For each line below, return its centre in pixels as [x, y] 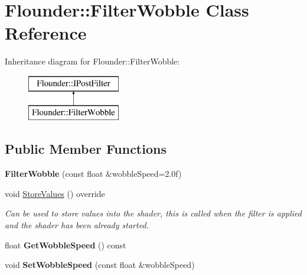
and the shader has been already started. [77, 225]
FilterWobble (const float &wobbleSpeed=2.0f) [93, 174]
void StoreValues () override [55, 193]
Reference [46, 33]
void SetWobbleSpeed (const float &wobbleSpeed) [100, 265]
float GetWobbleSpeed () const [66, 245]
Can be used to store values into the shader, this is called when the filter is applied [153, 213]
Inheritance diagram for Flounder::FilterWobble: [92, 61]
